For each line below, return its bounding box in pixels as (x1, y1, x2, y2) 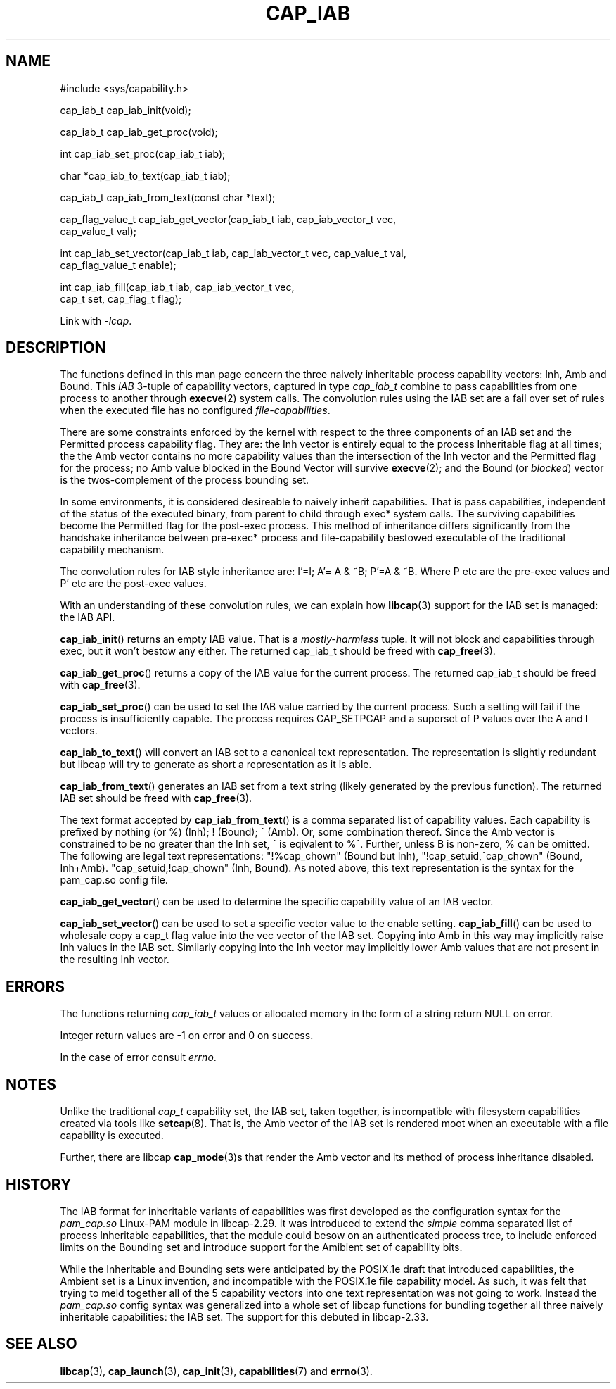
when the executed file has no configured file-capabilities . (60, 404, 331, 417)
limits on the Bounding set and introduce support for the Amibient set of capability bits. (60, 1240, 463, 1253)
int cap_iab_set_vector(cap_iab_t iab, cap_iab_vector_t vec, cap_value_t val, (60, 246, 406, 259)
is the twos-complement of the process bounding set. (60, 474, 309, 486)
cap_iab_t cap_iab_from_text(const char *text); (60, 191, 276, 203)
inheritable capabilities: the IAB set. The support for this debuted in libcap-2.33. (60, 1310, 429, 1323)
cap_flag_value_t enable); (60, 258, 177, 271)
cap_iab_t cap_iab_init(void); (60, 103, 191, 116)
